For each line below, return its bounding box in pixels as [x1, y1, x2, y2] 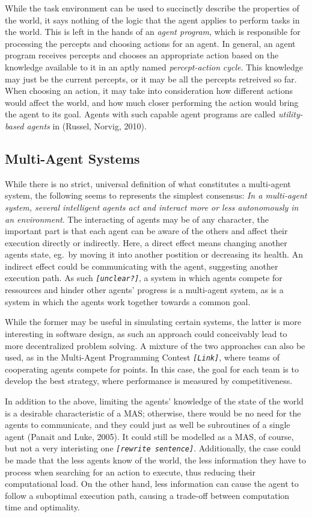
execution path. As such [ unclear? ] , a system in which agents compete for [5, 271, 283, 284]
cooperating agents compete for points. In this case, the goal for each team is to [5, 362, 299, 375]
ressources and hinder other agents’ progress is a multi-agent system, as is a [5, 283, 284, 296]
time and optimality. [5, 501, 80, 513]
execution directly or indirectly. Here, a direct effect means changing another [5, 236, 287, 249]
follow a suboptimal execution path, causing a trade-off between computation [5, 489, 290, 501]
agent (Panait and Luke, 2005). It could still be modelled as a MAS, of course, [5, 430, 294, 442]
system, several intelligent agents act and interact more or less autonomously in [5, 200, 299, 213]
